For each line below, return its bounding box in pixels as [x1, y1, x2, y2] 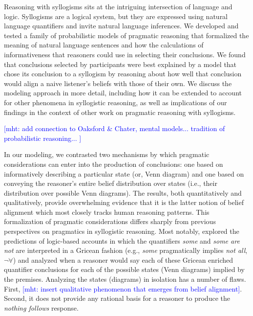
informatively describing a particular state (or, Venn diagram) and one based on [4, 168, 244, 179]
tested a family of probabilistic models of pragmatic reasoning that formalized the [4, 30, 249, 40]
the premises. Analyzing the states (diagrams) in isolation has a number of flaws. [4, 274, 246, 284]
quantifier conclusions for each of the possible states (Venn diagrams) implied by [4, 264, 245, 274]
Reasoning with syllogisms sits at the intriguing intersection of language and [4, 1, 232, 11]
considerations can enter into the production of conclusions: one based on [4, 158, 223, 169]
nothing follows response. [4, 302, 79, 313]
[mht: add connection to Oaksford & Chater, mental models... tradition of [4, 123, 225, 134]
